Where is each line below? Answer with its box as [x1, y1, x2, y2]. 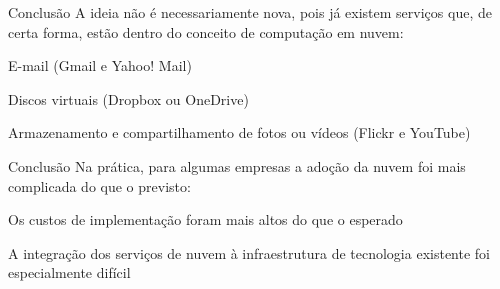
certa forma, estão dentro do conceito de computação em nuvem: [8, 21, 404, 42]
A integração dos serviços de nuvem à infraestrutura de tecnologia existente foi [8, 242, 490, 263]
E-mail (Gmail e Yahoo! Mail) [8, 55, 192, 76]
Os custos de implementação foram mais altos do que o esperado [8, 209, 403, 230]
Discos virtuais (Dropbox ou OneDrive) [8, 88, 249, 109]
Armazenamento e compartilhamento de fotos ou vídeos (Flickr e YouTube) [8, 122, 471, 143]
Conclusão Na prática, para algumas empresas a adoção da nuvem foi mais [8, 155, 466, 176]
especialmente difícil [8, 262, 131, 283]
